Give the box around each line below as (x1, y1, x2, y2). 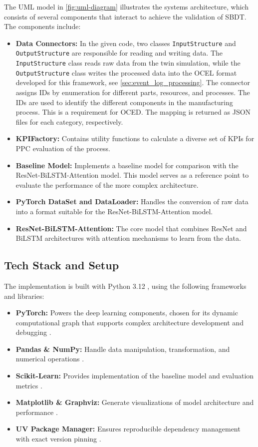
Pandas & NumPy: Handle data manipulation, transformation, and (15, 343, 230, 354)
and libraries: (4, 290, 44, 301)
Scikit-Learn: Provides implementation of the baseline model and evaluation (15, 370, 254, 381)
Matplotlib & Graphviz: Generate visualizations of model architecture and (15, 397, 254, 407)
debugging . (15, 327, 51, 337)
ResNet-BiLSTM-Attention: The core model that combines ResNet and (15, 223, 247, 233)
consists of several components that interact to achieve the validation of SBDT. (4, 11, 247, 22)
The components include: (4, 21, 81, 32)
